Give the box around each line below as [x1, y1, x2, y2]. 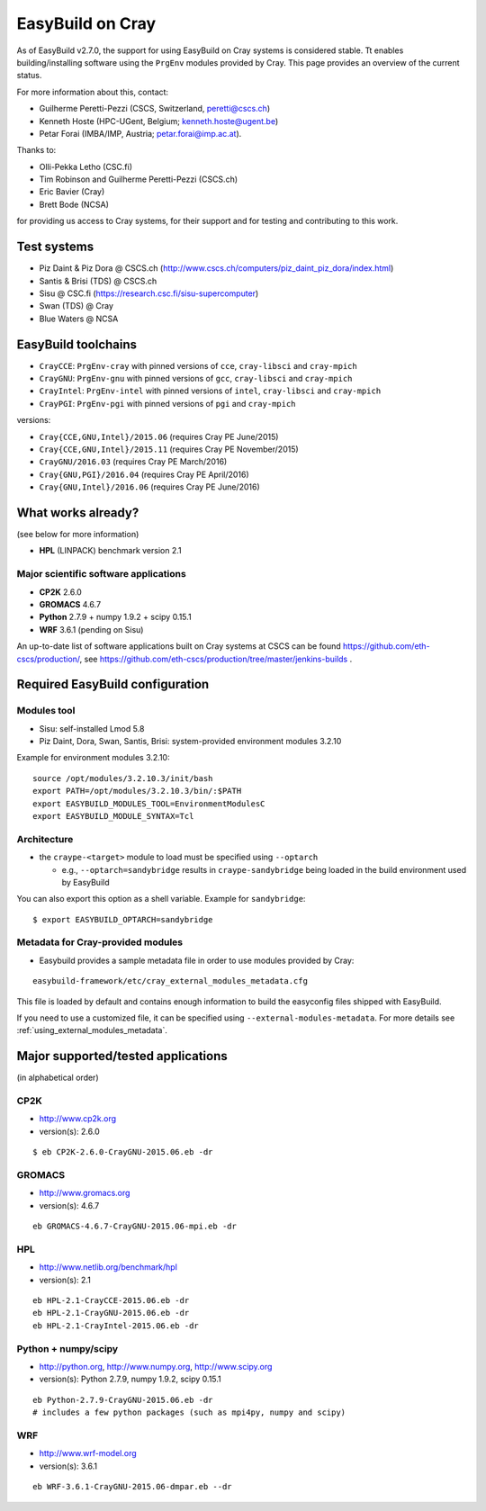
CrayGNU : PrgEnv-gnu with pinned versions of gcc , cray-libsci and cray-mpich [39, 373, 353, 383]
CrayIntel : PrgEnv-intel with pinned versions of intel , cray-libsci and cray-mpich [39, 385, 382, 396]
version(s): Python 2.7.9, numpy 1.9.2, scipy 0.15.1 [39, 1373, 222, 1385]
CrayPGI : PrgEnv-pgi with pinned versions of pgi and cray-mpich [39, 398, 296, 409]
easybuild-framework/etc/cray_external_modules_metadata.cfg [32, 976, 308, 986]
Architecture [16, 832, 74, 845]
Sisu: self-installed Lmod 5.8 [39, 723, 145, 733]
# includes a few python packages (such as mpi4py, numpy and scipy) [32, 1408, 346, 1417]
